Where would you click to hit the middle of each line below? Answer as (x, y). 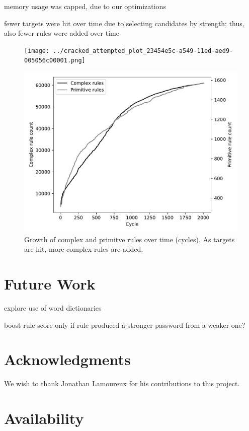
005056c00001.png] (55, 61)
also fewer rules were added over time (62, 33)
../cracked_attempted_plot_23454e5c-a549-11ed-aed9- (143, 51)
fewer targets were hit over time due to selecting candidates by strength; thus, (124, 23)
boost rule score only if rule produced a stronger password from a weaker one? (125, 325)
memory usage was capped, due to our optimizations (85, 6)
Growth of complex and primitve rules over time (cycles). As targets (130, 239)
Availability (44, 418)
